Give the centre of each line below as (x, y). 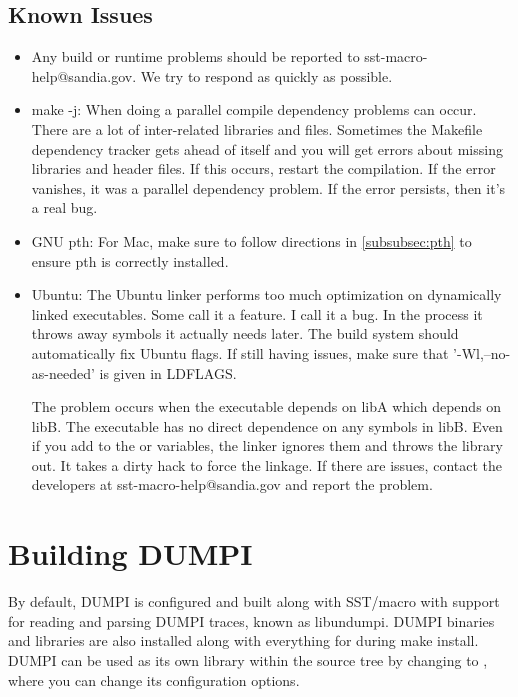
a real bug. (64, 207)
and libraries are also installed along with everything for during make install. (243, 640)
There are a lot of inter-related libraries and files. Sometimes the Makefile (257, 128)
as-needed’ (63, 372)
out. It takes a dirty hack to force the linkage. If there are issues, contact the (266, 464)
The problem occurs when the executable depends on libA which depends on (266, 406)
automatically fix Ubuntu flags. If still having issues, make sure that (240, 352)
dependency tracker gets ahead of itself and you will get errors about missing (267, 148)
